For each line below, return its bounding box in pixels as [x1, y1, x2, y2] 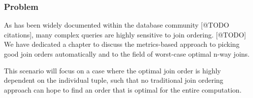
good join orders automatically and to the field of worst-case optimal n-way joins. [4, 49, 250, 59]
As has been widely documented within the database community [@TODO [4, 20, 229, 30]
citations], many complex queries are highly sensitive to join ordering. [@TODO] [4, 29, 246, 39]
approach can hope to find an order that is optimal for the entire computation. [4, 84, 242, 95]
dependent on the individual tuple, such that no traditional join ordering [4, 75, 223, 85]
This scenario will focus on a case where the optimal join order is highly [4, 65, 221, 75]
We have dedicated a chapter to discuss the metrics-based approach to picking [4, 39, 240, 49]
